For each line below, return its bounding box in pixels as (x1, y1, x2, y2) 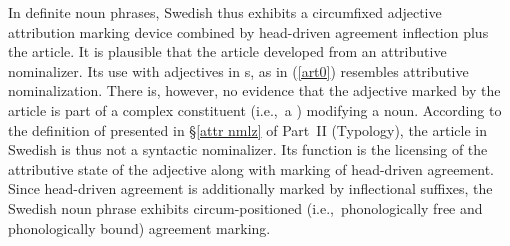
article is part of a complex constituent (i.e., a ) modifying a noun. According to (8, 99, 502, 120)
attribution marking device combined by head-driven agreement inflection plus (8, 21, 489, 42)
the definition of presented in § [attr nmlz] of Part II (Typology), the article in (8, 119, 487, 140)
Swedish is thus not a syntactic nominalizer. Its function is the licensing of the (8, 139, 488, 160)
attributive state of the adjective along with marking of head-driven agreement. (8, 158, 494, 179)
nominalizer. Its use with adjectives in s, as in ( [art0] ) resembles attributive (8, 60, 469, 81)
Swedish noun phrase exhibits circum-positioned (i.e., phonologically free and (8, 197, 483, 218)
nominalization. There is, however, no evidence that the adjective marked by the (8, 80, 501, 101)
